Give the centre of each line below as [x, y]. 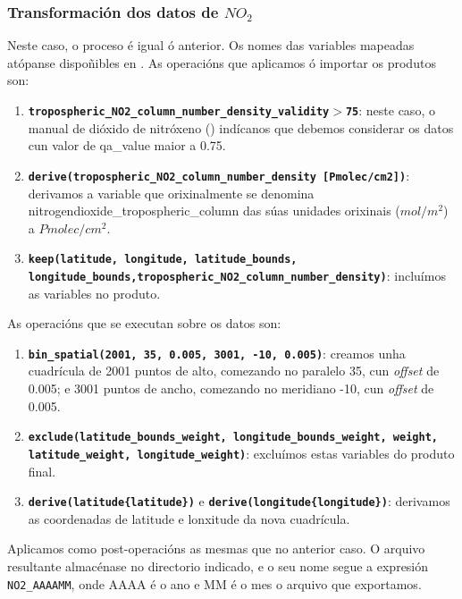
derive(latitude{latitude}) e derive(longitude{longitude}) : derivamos [239, 501]
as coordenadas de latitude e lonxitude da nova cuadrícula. [189, 518]
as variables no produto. [94, 293]
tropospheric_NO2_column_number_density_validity [179, 112]
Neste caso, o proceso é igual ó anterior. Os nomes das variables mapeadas [211, 45]
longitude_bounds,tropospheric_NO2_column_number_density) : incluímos [237, 275]
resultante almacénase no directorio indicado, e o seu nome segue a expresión [218, 565]
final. [42, 471]
